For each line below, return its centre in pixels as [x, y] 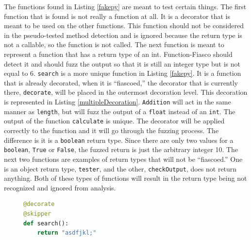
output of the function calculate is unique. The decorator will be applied [114, 121]
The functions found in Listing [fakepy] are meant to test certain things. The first [125, 6]
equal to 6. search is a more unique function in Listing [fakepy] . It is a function [123, 73]
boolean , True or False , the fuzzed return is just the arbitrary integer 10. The [121, 149]
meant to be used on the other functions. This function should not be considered [124, 26]
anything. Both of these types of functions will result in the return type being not [125, 178]
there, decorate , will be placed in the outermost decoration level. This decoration [126, 92]
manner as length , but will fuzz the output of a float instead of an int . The [120, 111]
